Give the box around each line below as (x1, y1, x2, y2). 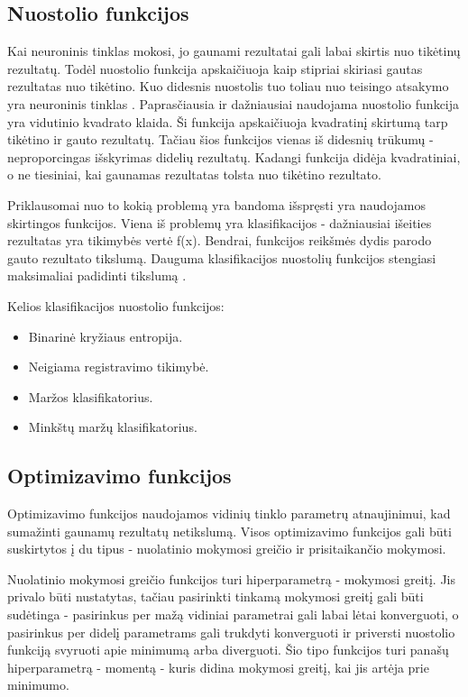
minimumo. (7, 675, 69, 694)
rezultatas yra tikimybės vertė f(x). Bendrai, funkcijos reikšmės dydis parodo (7, 231, 432, 250)
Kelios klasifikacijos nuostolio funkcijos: (7, 296, 225, 315)
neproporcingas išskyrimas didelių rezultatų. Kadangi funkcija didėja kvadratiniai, (7, 147, 461, 166)
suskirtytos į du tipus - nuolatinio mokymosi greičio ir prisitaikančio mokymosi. (7, 539, 446, 558)
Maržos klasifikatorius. (28, 387, 153, 406)
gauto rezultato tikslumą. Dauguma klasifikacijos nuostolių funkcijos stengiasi (7, 248, 436, 267)
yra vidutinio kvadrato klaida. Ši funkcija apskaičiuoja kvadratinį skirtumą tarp (7, 112, 448, 131)
